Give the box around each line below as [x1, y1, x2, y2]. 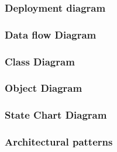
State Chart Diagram [5, 108, 107, 122]
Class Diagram [5, 54, 75, 68]
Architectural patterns [5, 134, 113, 149]
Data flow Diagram [5, 27, 97, 42]
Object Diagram [5, 81, 82, 95]
